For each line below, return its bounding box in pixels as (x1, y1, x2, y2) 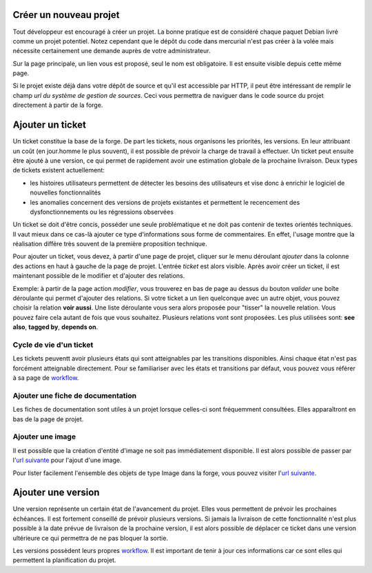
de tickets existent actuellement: (12, 166, 105, 174)
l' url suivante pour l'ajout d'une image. (12, 456, 122, 465)
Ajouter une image (12, 432, 76, 441)
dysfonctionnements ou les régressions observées (30, 208, 174, 216)
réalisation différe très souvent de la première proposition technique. (12, 240, 207, 248)
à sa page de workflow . (12, 374, 79, 382)
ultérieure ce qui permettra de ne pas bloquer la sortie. (12, 534, 169, 542)
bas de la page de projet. (12, 414, 84, 423)
